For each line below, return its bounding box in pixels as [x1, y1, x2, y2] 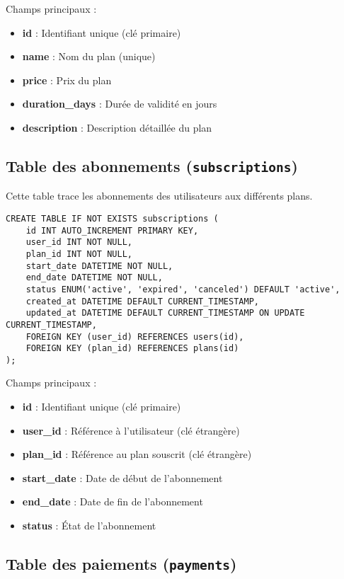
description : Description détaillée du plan [22, 120, 212, 134]
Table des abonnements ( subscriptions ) [6, 154, 298, 176]
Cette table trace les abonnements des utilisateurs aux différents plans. [6, 188, 313, 203]
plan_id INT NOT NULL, [25, 248, 132, 259]
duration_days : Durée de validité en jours [22, 96, 217, 111]
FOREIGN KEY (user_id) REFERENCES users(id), [25, 331, 244, 342]
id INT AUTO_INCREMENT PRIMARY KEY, [25, 225, 199, 236]
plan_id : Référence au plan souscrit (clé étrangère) [22, 447, 252, 462]
